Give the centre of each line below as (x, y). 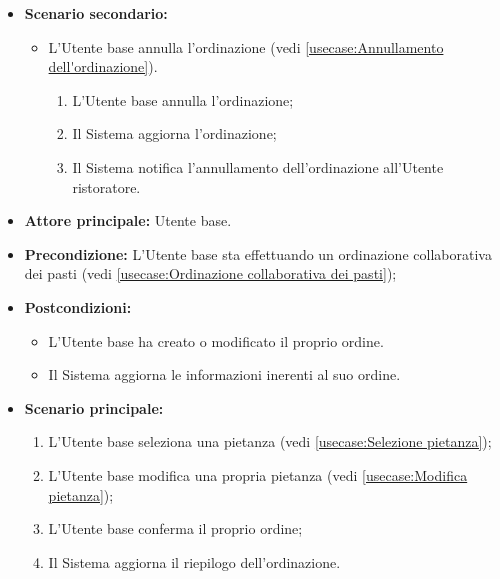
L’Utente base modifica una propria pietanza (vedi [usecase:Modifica (258, 474)
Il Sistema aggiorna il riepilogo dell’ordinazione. (194, 561)
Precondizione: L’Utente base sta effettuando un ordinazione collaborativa (258, 253)
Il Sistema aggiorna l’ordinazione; (174, 133)
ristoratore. (106, 186)
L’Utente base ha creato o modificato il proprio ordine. (216, 340)
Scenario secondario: (96, 13)
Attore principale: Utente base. (128, 220)
